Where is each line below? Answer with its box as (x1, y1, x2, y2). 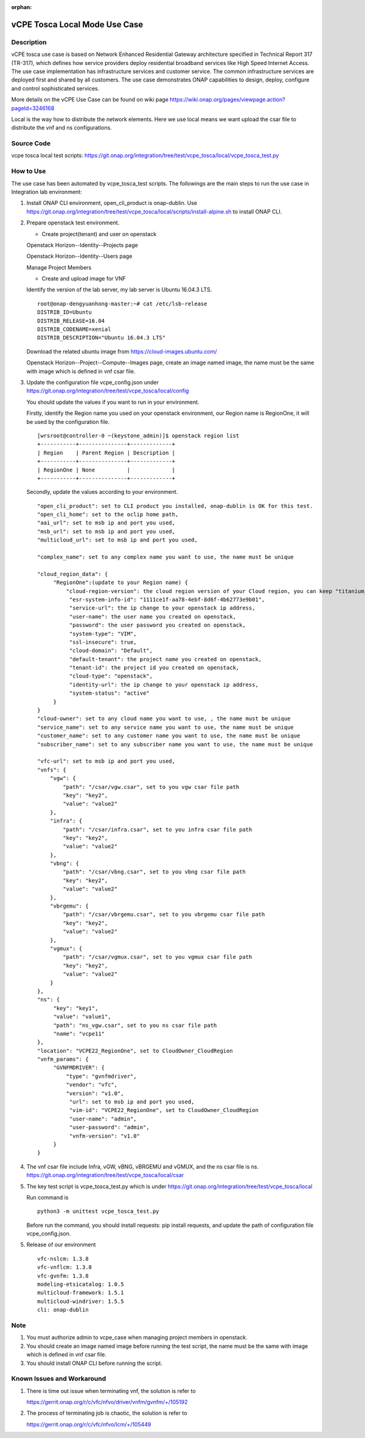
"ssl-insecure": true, (69, 639, 137, 645)
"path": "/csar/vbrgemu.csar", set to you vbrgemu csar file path (63, 911, 265, 918)
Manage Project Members (26, 263, 92, 271)
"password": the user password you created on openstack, (69, 622, 246, 629)
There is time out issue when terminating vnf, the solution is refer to (26, 1387, 196, 1394)
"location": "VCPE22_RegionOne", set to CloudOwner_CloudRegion (37, 1047, 234, 1054)
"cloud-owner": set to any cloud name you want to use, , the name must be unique (37, 715, 291, 722)
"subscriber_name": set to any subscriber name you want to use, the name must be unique (37, 741, 313, 748)
